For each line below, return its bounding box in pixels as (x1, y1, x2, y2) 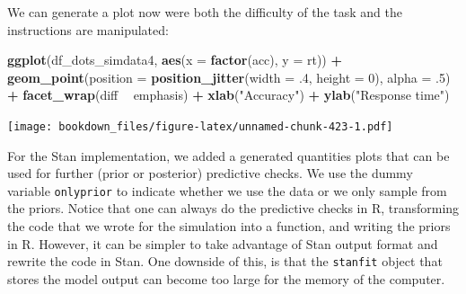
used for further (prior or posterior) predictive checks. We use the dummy (7, 164, 413, 183)
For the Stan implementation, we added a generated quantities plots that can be (7, 146, 450, 165)
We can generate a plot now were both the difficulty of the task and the (7, 3, 402, 21)
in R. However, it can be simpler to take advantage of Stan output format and (7, 234, 438, 253)
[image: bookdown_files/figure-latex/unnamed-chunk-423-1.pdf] (7, 120, 393, 133)
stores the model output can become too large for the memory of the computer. (7, 269, 445, 288)
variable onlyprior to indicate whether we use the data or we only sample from (7, 181, 447, 200)
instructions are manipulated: (7, 20, 169, 39)
